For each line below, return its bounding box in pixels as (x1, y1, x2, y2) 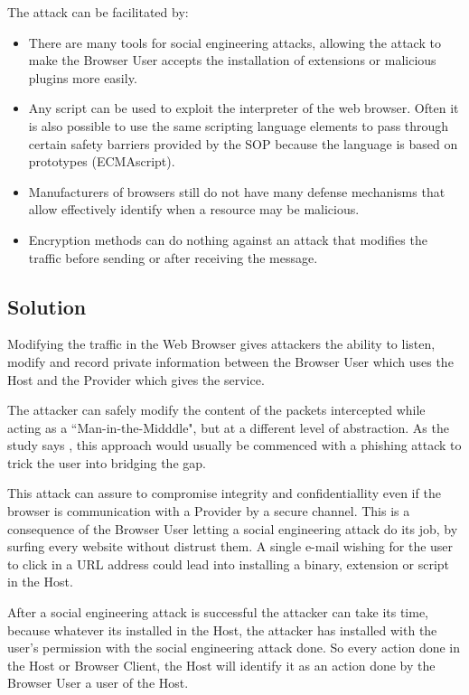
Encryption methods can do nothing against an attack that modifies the (28, 230, 427, 249)
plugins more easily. (28, 68, 137, 87)
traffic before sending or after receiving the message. (28, 248, 318, 267)
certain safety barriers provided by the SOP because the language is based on (28, 134, 458, 153)
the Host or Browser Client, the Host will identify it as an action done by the (7, 655, 436, 674)
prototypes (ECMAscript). (28, 152, 175, 171)
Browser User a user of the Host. (7, 673, 189, 692)
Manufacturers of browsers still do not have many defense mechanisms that (28, 182, 446, 201)
